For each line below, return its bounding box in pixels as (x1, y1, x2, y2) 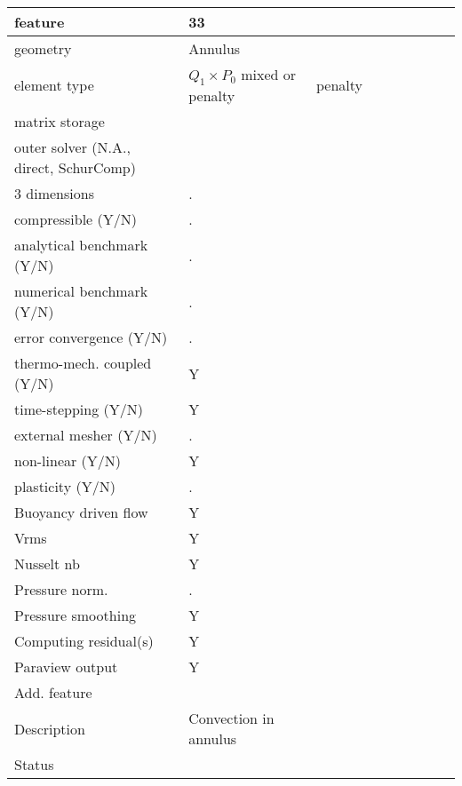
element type (14, 75, 94, 96)
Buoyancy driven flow (14, 502, 148, 523)
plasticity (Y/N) (14, 476, 115, 497)
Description (14, 718, 85, 739)
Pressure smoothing (14, 605, 137, 626)
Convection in (188, 708, 275, 729)
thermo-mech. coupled (14, 353, 152, 374)
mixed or (241, 64, 297, 84)
